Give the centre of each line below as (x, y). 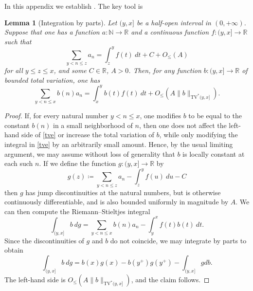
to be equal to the (215, 116)
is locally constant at (214, 154)
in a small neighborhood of (93, 125)
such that (18, 41)
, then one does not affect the (183, 125)
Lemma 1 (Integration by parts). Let (61, 22)
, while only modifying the (199, 135)
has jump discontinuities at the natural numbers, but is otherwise (123, 192)
